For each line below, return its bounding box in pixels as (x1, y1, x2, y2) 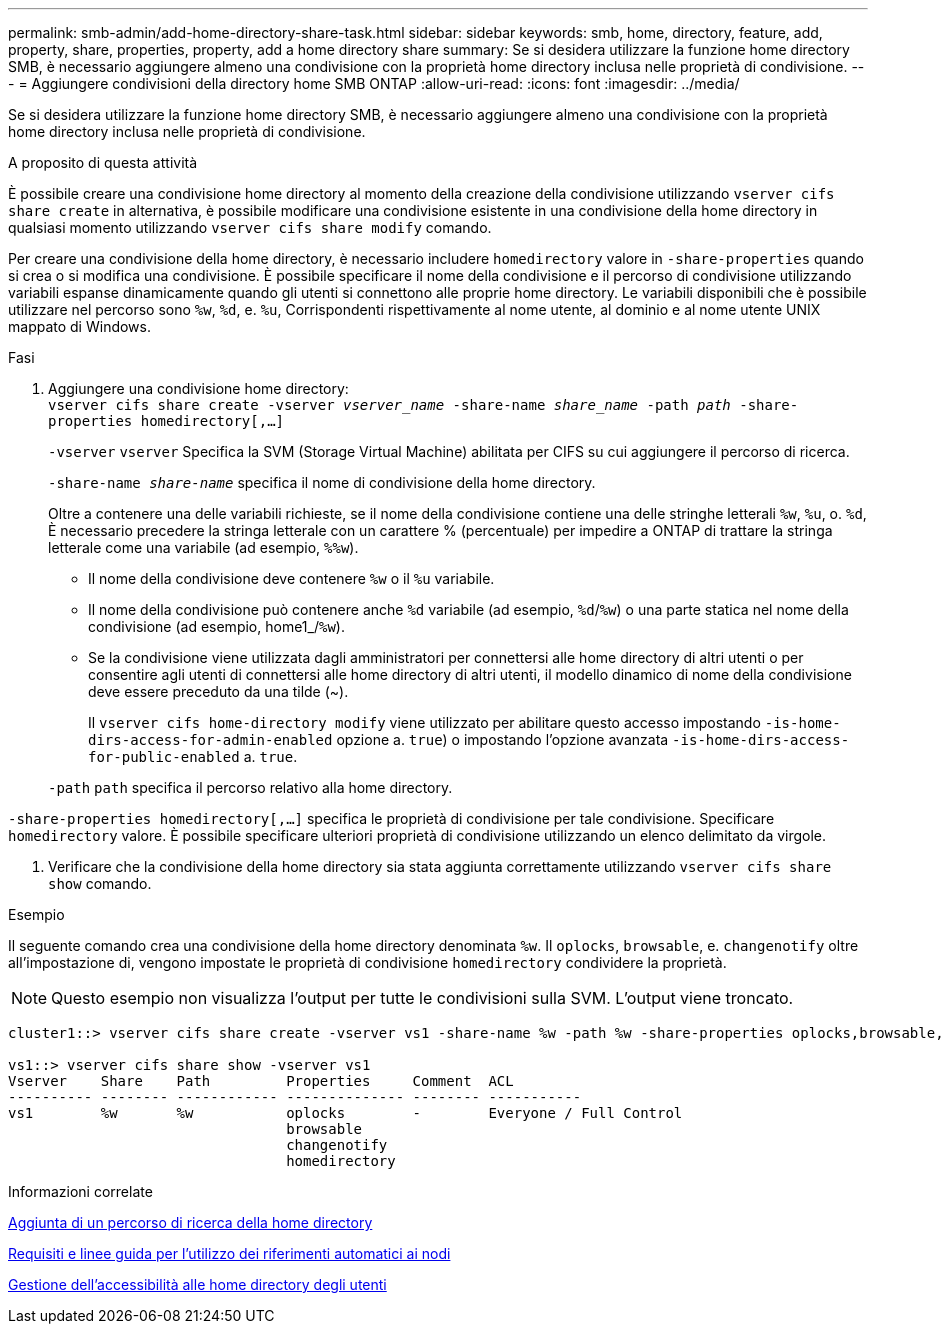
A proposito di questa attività (8, 154, 198, 171)
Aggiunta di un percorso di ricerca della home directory (8, 1214, 373, 1231)
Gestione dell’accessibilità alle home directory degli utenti (8, 1276, 387, 1293)
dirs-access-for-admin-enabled (88, 732, 333, 748)
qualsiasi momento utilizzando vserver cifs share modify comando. (8, 219, 492, 236)
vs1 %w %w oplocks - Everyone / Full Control (8, 1105, 683, 1121)
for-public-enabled (88, 749, 240, 765)
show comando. (48, 875, 152, 892)
